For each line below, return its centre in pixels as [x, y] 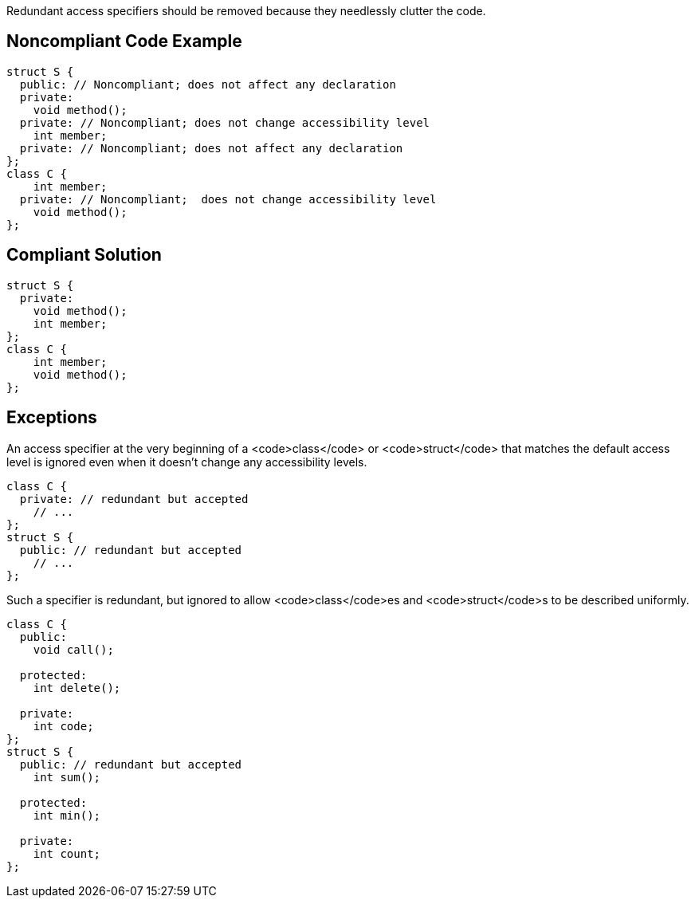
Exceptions [52, 418]
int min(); [67, 815]
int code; [63, 726]
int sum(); [67, 777]
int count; [67, 853]
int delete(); [77, 688]
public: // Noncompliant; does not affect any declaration [208, 84]
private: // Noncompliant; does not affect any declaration [211, 148]
